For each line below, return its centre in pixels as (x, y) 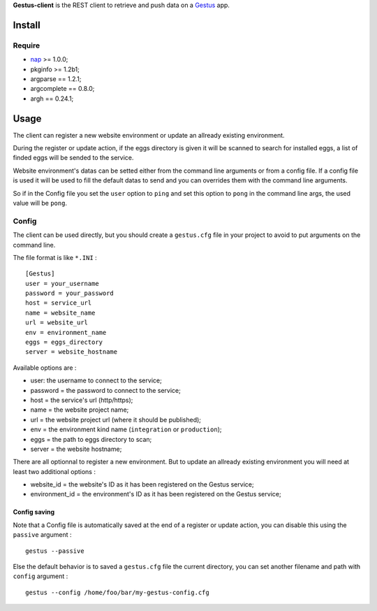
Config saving (34, 512)
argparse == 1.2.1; (56, 79)
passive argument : (42, 535)
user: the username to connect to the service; (96, 380)
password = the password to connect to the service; (105, 390)
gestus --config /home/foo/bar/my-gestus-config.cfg (117, 592)
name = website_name (60, 312)
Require (27, 45)
